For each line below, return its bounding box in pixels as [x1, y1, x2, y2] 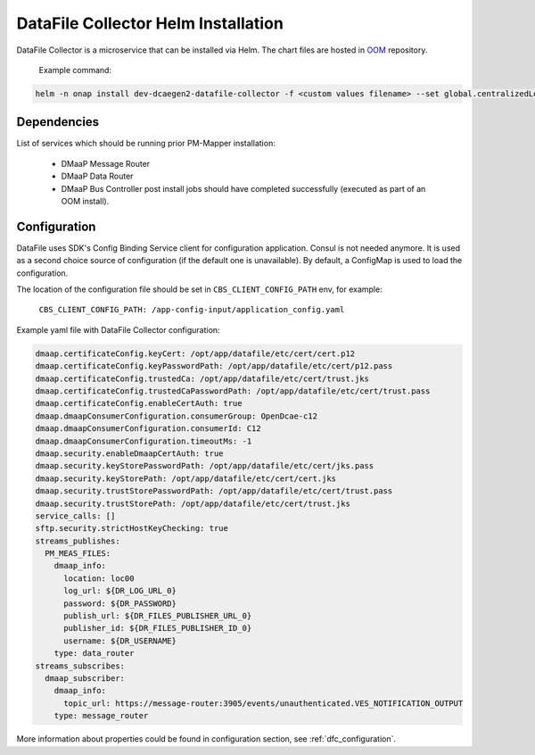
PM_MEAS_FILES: [45, 549, 111, 559]
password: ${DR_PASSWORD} [63, 598, 177, 609]
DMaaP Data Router [61, 170, 134, 182]
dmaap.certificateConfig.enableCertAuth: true [35, 398, 243, 409]
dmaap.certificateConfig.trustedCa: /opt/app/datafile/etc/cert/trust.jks [35, 373, 370, 384]
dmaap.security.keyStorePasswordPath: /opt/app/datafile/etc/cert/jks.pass [35, 460, 374, 471]
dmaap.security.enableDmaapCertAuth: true [35, 448, 224, 459]
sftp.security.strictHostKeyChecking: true [35, 523, 229, 534]
